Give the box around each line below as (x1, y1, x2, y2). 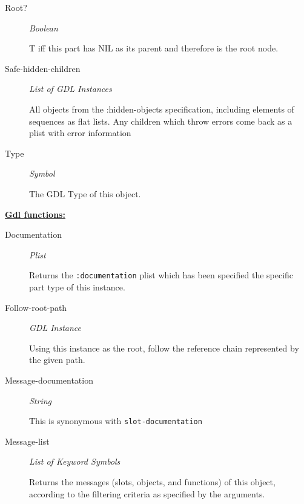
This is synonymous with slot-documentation (29, 414, 202, 427)
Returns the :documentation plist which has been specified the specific (29, 269, 294, 281)
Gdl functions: (5, 208, 65, 220)
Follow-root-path (5, 301, 67, 313)
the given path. (29, 353, 85, 366)
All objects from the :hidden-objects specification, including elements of (29, 102, 294, 115)
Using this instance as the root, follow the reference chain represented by (29, 341, 299, 354)
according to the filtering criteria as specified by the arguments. (29, 487, 265, 500)
